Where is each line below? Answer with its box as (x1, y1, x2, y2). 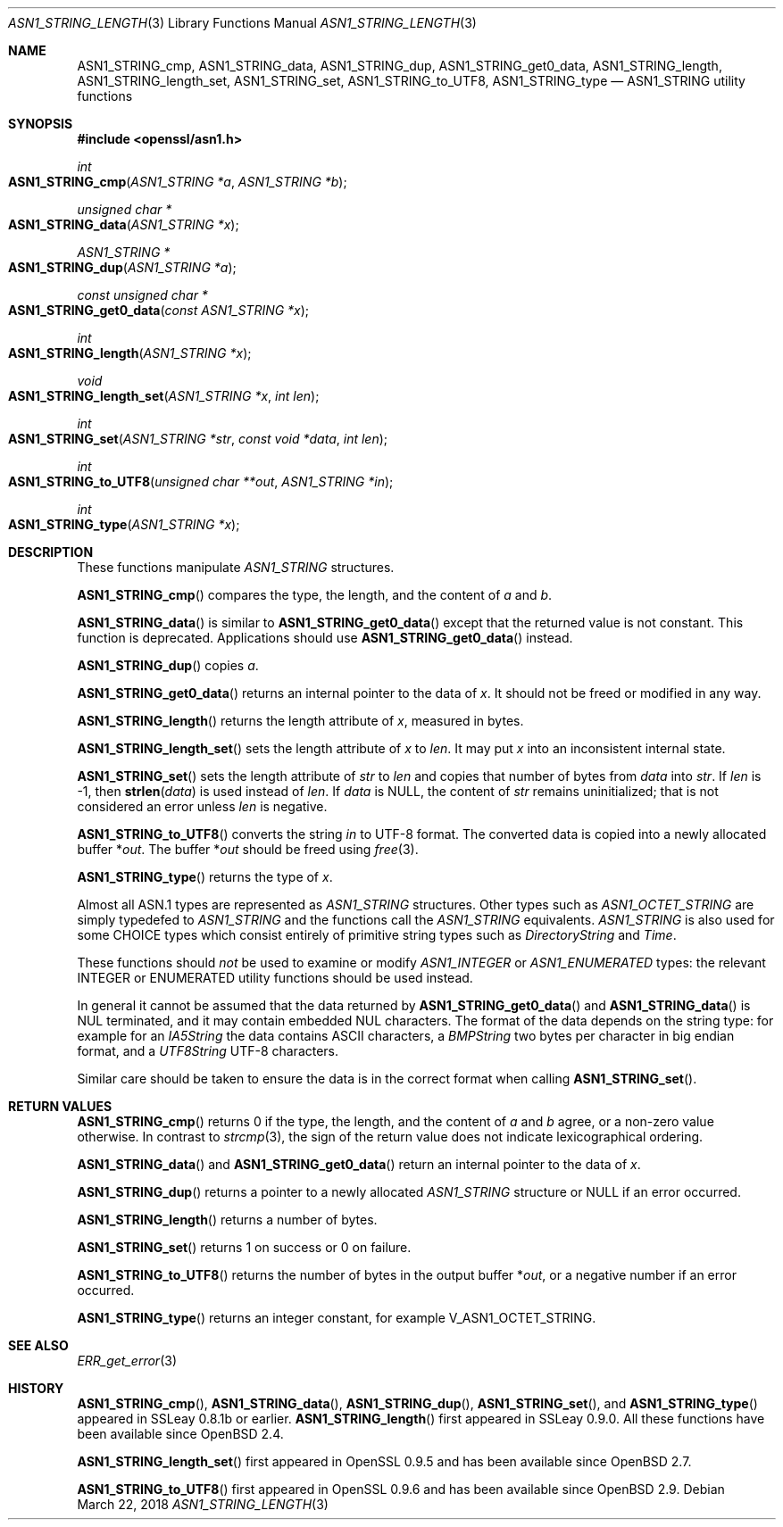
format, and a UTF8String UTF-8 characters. (77, 1043, 339, 1058)
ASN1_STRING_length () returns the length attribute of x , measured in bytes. (77, 713, 524, 728)
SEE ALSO (8, 1338, 69, 1353)
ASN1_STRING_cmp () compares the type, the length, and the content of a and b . (77, 587, 553, 602)
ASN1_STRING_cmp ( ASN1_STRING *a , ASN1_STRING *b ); (8, 174, 347, 189)
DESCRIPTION (8, 544, 94, 560)
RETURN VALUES (8, 1099, 112, 1114)
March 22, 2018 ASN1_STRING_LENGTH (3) (77, 1497, 329, 1512)
